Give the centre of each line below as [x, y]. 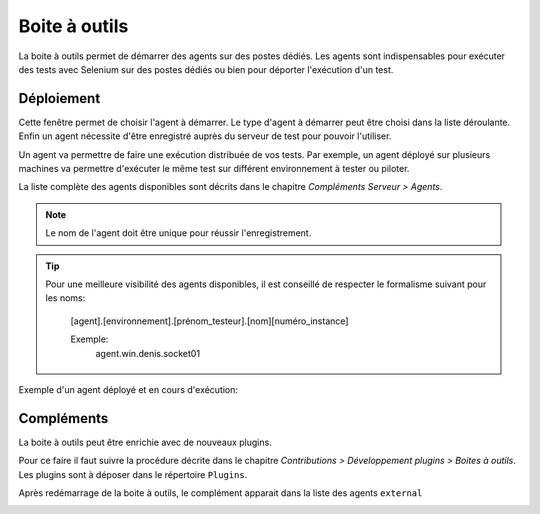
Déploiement [59, 98]
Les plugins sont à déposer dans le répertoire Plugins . [133, 474]
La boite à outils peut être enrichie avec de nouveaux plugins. [145, 442]
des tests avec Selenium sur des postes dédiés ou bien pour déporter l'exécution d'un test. [206, 69]
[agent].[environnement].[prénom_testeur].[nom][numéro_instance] [209, 321]
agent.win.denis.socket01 [147, 353]
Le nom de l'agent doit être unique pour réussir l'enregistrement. [178, 233]
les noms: [65, 298]
